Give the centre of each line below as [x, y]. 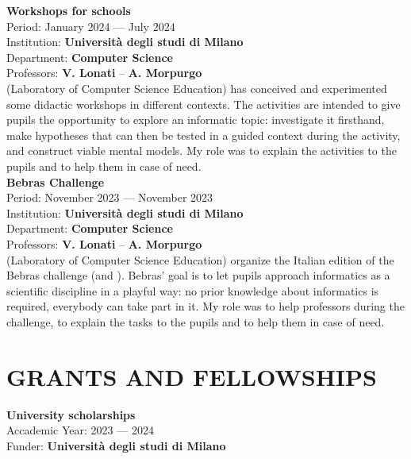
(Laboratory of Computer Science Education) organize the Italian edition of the [200, 259]
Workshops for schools [69, 10]
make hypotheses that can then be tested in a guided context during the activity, [204, 135]
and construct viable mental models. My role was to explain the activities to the [202, 150]
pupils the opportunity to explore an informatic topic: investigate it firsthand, [196, 120]
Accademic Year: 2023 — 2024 [80, 430]
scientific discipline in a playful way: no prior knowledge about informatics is [193, 290]
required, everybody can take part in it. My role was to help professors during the [205, 306]
